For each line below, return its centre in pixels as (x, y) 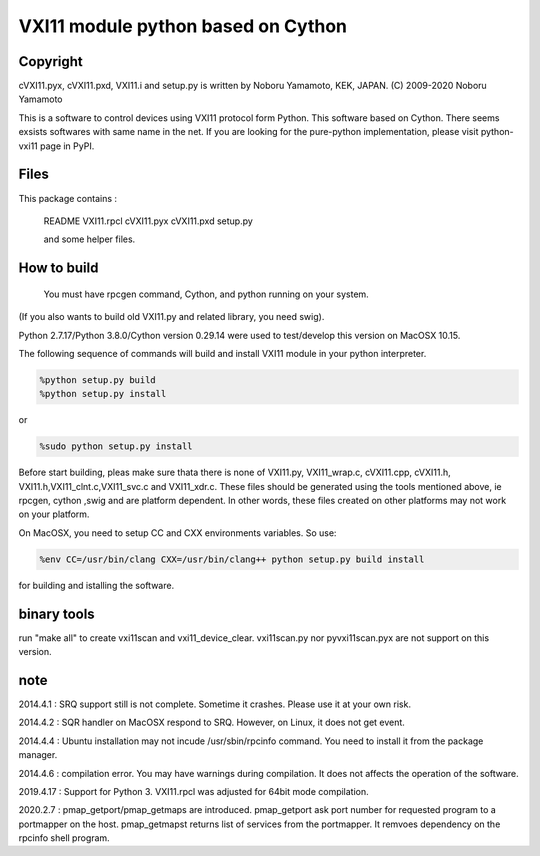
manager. (38, 755)
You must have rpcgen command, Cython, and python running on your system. (206, 294)
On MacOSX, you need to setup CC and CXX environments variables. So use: (177, 532)
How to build (58, 268)
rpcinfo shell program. (64, 838)
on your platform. (54, 514)
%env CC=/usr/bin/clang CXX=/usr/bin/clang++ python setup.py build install (232, 559)
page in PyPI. (67, 146)
